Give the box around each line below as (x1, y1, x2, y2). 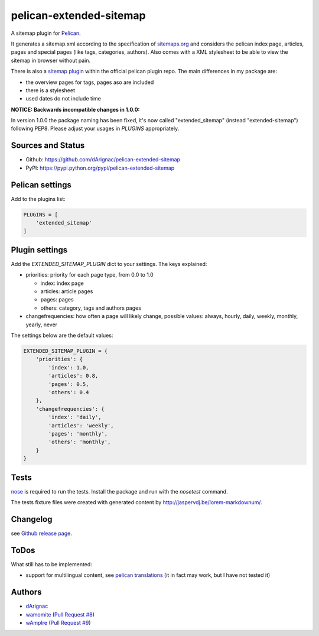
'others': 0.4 (48, 389, 89, 395)
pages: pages (40, 296, 74, 303)
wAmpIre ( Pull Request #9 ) (25, 619, 91, 626)
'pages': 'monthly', (48, 430, 108, 437)
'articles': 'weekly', (48, 422, 115, 429)
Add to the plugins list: (11, 195, 66, 202)
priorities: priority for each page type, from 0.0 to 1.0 (25, 271, 154, 278)
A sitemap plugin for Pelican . (11, 30, 81, 37)
